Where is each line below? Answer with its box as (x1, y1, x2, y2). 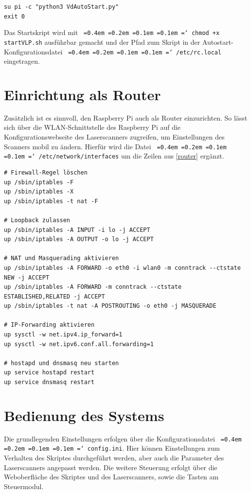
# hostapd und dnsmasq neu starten (4, 359, 119, 367)
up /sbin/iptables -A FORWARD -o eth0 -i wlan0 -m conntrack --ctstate (4, 264, 241, 271)
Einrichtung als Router (4, 84, 161, 104)
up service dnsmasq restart (4, 379, 95, 386)
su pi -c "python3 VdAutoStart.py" (4, 3, 119, 10)
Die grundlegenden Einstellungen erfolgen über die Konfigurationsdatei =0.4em (4, 433, 242, 443)
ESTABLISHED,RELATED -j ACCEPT (4, 293, 105, 300)
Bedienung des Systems (4, 405, 164, 425)
